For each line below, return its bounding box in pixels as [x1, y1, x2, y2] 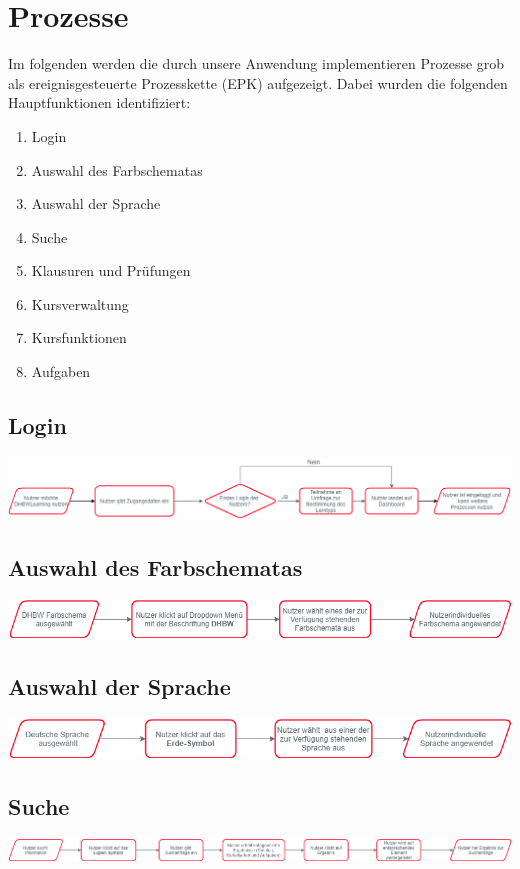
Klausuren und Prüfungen [31, 260, 191, 281]
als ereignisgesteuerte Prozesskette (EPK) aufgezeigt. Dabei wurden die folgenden [8, 72, 508, 93]
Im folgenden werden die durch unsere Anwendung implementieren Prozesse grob [8, 53, 505, 74]
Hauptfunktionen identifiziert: [8, 92, 191, 113]
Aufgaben [31, 361, 91, 382]
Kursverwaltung [31, 293, 129, 314]
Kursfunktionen [31, 327, 127, 348]
